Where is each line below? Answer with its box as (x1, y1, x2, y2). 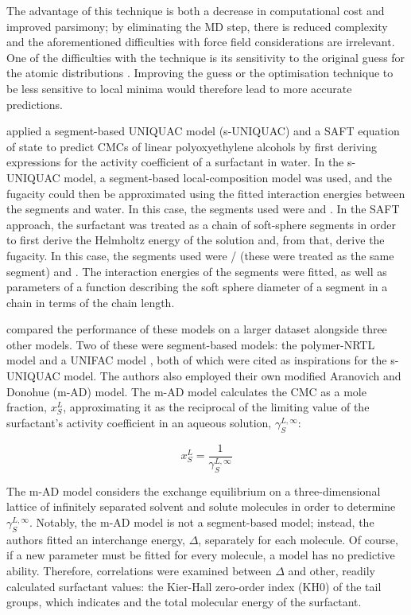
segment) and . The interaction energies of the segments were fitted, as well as (6, 263, 387, 279)
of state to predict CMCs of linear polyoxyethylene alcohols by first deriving (6, 138, 377, 154)
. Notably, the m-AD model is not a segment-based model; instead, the (29, 513, 374, 530)
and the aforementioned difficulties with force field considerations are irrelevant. (6, 33, 395, 50)
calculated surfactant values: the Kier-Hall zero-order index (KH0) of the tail (6, 578, 382, 594)
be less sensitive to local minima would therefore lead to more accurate (6, 80, 352, 96)
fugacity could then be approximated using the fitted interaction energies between (6, 185, 405, 201)
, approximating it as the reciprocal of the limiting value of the (63, 399, 370, 415)
